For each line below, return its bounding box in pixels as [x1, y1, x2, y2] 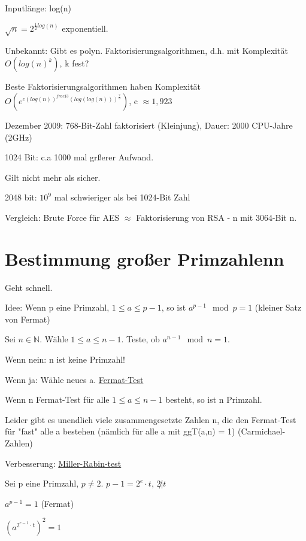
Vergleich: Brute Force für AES [5, 211, 120, 223]
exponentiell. [62, 22, 108, 34]
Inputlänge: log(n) [5, 2, 71, 14]
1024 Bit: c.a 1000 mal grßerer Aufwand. [5, 151, 154, 163]
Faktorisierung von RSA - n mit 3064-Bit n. [136, 211, 297, 223]
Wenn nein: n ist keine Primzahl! [5, 352, 125, 365]
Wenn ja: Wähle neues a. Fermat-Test [5, 373, 144, 385]
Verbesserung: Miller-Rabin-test [5, 457, 122, 469]
